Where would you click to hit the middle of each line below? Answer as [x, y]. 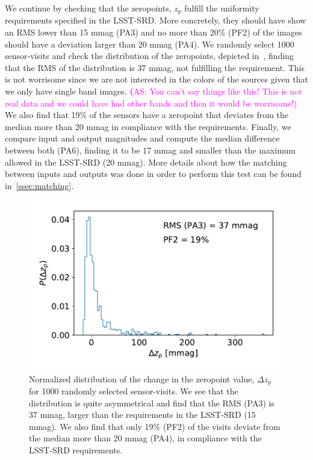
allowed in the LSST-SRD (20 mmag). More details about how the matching [146, 162]
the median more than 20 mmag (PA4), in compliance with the [145, 438]
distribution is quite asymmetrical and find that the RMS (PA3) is [152, 402]
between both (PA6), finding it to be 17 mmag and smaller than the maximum [150, 150]
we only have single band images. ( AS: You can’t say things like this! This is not [153, 91]
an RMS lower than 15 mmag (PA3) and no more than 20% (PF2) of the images [153, 32]
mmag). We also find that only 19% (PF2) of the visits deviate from [155, 426]
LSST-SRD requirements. [76, 450]
